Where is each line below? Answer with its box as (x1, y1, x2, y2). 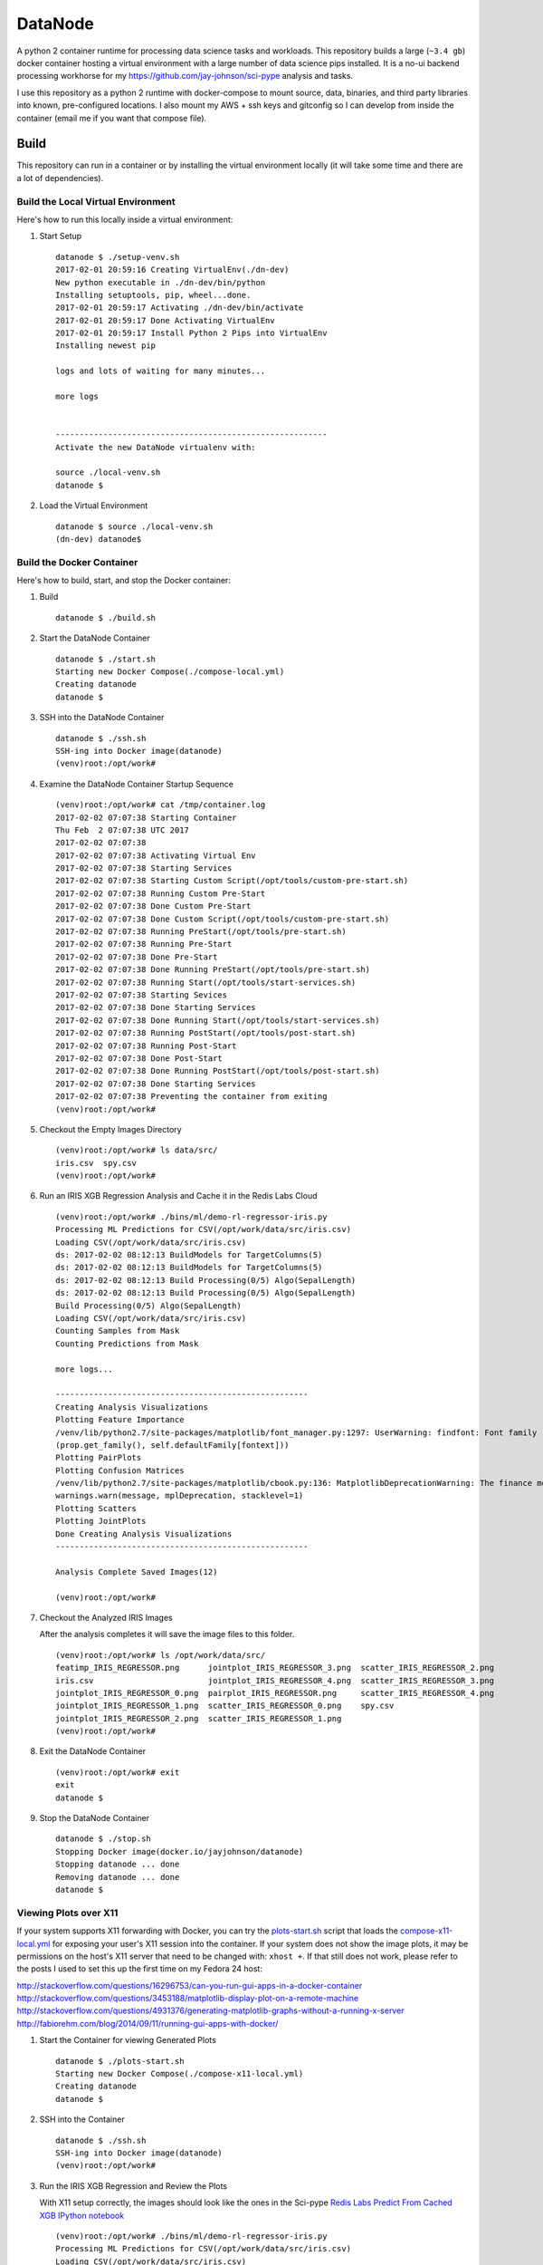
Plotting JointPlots (55, 1516, 147, 1527)
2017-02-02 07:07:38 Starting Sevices (55, 990, 228, 1000)
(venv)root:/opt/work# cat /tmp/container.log (55, 800, 266, 810)
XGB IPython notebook (39, 2210, 125, 2221)
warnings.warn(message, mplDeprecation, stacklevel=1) (55, 1490, 304, 1501)
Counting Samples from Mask (55, 1325, 180, 1336)
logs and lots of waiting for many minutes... (55, 366, 266, 376)
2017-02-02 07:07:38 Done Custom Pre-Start (55, 901, 252, 911)
